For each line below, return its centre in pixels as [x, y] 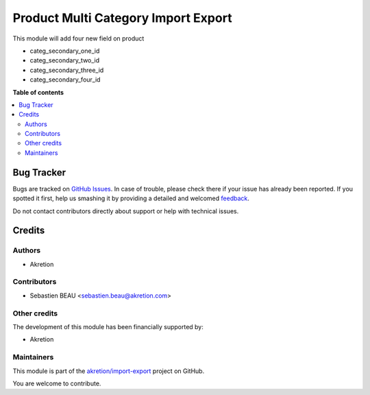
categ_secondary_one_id [65, 51]
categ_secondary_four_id [65, 80]
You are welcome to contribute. [57, 383]
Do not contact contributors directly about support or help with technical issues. [126, 211]
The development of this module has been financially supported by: [108, 326]
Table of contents [38, 92]
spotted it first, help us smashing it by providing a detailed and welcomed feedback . [131, 198]
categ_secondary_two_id [65, 60]
